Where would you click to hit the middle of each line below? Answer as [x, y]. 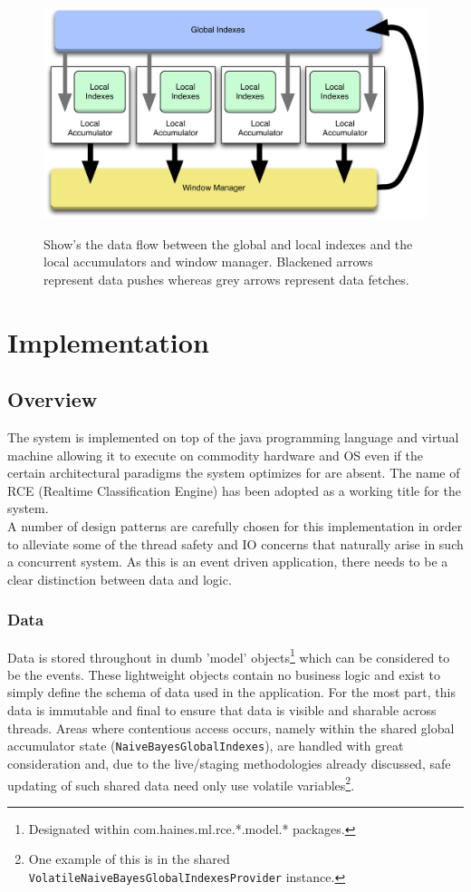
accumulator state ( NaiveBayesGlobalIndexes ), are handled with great [206, 746]
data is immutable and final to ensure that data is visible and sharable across [222, 710]
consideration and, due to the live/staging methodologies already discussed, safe [229, 763]
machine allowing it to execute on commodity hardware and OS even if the [215, 455]
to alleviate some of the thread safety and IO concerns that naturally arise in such [235, 543]
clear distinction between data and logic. [120, 579]
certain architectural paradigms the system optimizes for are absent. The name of [234, 473]
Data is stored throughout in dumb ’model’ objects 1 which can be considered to [229, 655]
